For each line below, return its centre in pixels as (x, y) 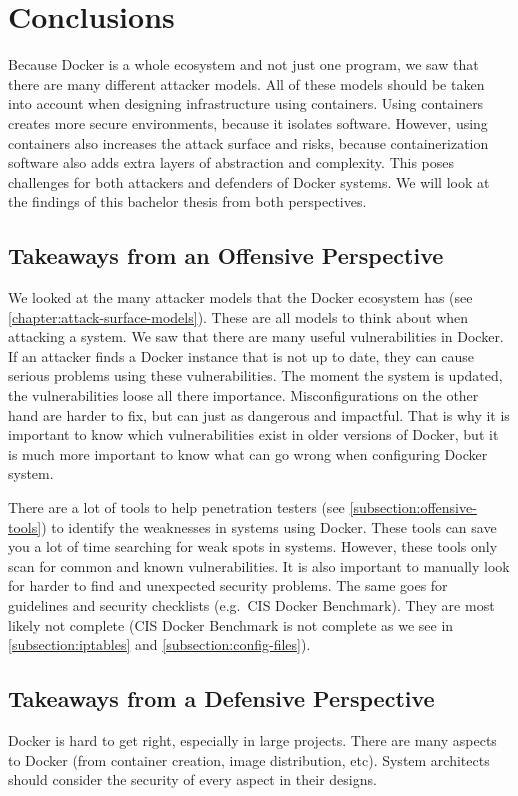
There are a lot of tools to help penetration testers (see (176, 507)
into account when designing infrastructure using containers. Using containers (246, 103)
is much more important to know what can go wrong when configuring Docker (248, 453)
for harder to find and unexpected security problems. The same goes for (228, 585)
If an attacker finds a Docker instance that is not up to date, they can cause (241, 355)
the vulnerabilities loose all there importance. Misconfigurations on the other (243, 395)
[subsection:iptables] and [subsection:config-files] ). (159, 644)
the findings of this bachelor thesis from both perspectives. (187, 201)
